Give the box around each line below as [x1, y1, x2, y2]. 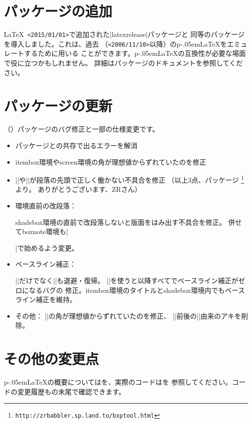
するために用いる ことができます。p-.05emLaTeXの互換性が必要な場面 [24, 48, 246, 58]
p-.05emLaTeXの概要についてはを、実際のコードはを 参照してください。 [4, 377, 232, 387]
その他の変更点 [4, 349, 99, 369]
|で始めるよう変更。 [15, 242, 79, 253]
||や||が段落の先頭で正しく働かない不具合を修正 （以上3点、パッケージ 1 [15, 173, 244, 185]
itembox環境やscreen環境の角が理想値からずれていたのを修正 [15, 156, 206, 167]
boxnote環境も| [22, 226, 68, 237]
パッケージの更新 [4, 96, 112, 116]
